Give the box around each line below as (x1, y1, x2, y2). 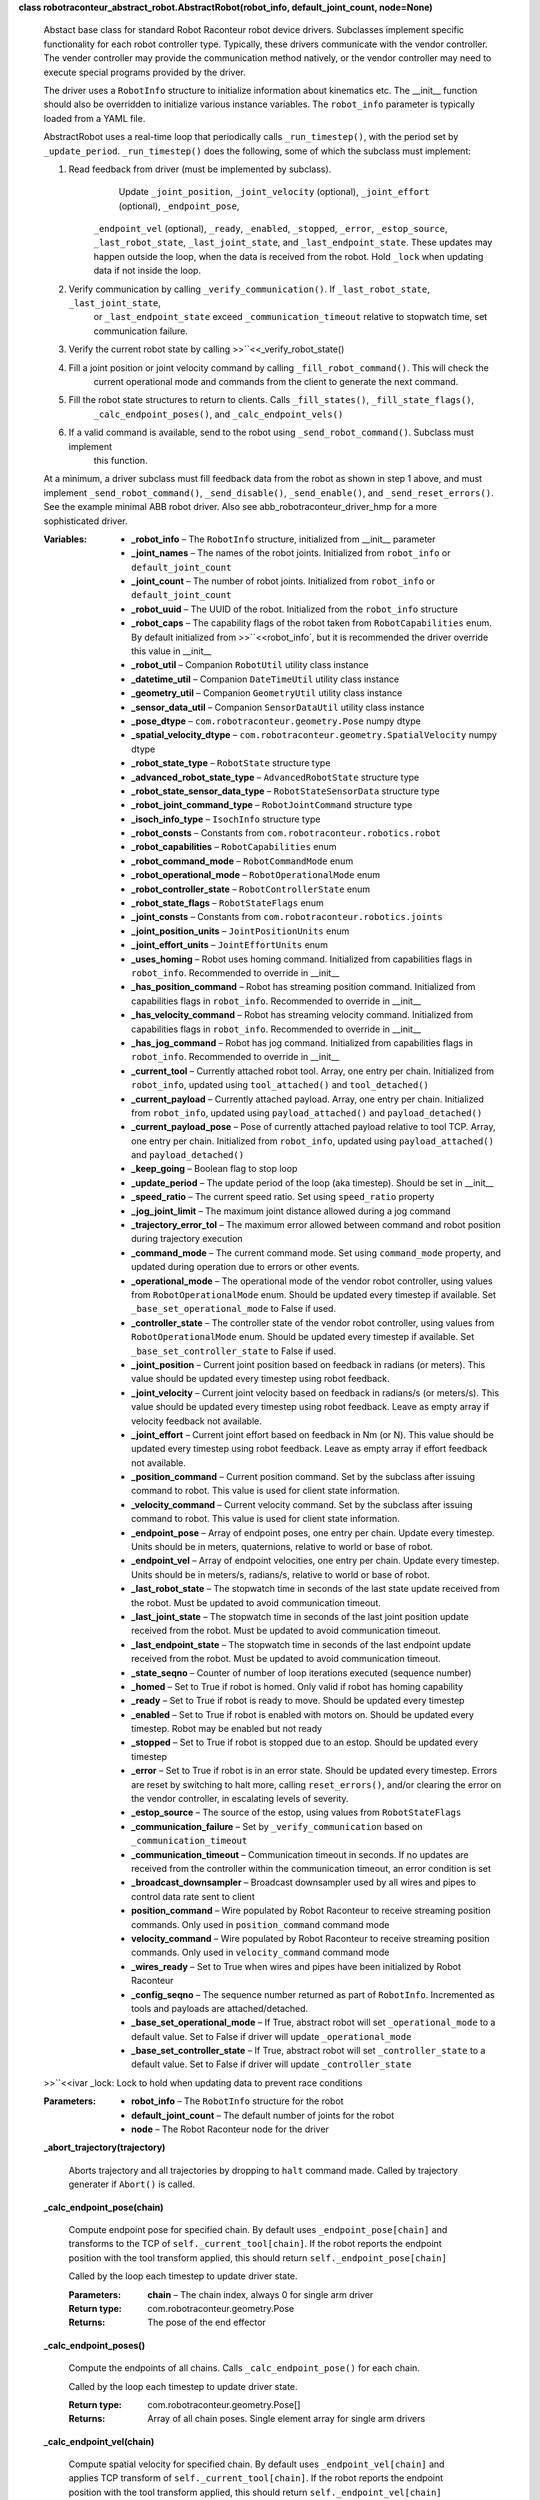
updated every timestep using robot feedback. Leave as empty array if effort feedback (131, 1443, 488, 1455)
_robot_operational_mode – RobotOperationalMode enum (131, 869, 381, 881)
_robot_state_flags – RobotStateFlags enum (131, 897, 324, 909)
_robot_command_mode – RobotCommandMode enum (131, 855, 354, 867)
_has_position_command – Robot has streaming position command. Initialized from (131, 981, 476, 993)
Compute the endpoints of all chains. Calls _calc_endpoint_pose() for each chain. (68, 2362, 420, 2374)
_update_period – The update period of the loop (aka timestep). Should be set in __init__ (131, 1176, 494, 1189)
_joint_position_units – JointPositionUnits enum (131, 925, 350, 937)
